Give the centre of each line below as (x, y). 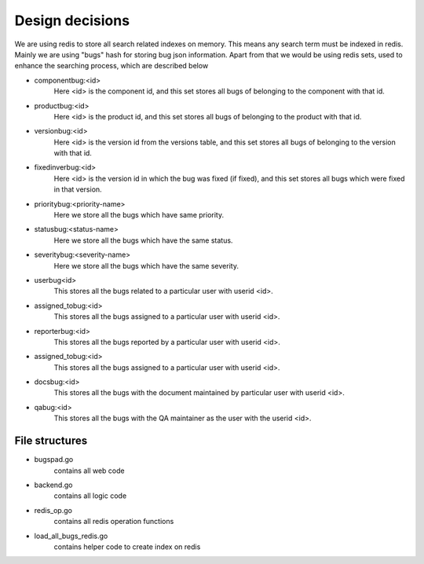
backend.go (53, 485)
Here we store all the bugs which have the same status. (143, 240)
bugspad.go (54, 460)
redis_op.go (53, 510)
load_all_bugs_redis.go (71, 536)
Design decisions (72, 20)
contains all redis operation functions (114, 522)
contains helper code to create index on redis (127, 547)
